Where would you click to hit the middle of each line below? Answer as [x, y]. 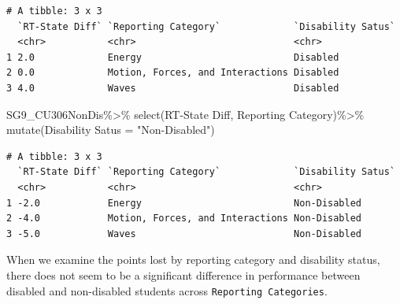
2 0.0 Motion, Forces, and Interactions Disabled [173, 73]
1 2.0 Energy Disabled [173, 57]
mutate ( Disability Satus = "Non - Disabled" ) [111, 130]
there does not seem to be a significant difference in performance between [183, 274]
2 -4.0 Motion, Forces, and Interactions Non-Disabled [184, 219]
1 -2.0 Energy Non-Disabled [184, 203]
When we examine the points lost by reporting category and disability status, [193, 260]
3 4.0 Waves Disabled [173, 88]
